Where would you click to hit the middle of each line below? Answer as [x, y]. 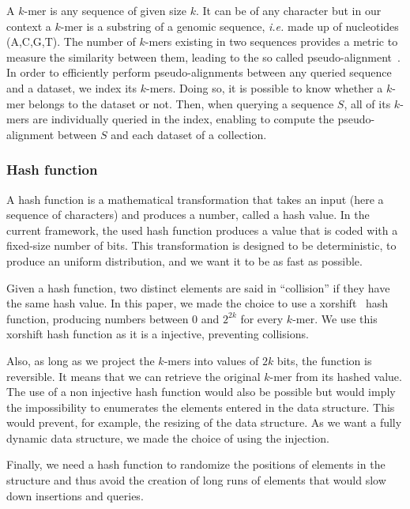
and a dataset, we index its [72, 87]
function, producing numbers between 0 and [113, 318]
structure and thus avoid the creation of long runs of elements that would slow [196, 480]
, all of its [367, 103]
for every [262, 318]
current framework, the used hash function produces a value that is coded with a [202, 230]
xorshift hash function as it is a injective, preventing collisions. [158, 334]
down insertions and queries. [75, 495]
